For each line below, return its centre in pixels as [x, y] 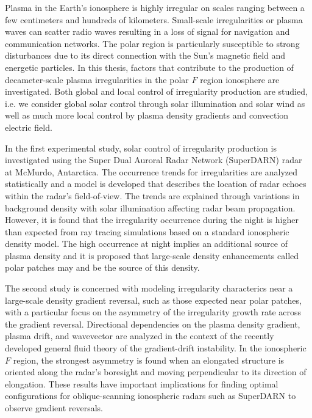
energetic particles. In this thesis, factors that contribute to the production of [149, 67]
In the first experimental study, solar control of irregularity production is [141, 148]
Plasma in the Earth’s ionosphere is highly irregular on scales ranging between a [155, 7]
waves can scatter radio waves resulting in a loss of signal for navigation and [147, 31]
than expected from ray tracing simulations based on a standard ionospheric [147, 231]
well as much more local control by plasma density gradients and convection [147, 115]
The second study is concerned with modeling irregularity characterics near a [149, 288]
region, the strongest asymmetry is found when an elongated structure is [149, 360]
